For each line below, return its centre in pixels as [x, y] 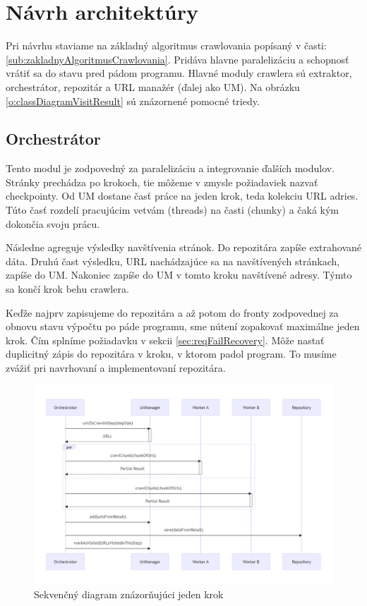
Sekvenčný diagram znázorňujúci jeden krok [129, 594]
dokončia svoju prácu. [53, 223]
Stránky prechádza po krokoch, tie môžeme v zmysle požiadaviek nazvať [162, 182]
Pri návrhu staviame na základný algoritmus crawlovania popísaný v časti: [166, 46]
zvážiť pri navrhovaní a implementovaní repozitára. [116, 368]
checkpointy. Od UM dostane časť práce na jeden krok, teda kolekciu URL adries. [182, 196]
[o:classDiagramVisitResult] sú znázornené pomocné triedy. [133, 101]
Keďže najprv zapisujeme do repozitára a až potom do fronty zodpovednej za [172, 312]
